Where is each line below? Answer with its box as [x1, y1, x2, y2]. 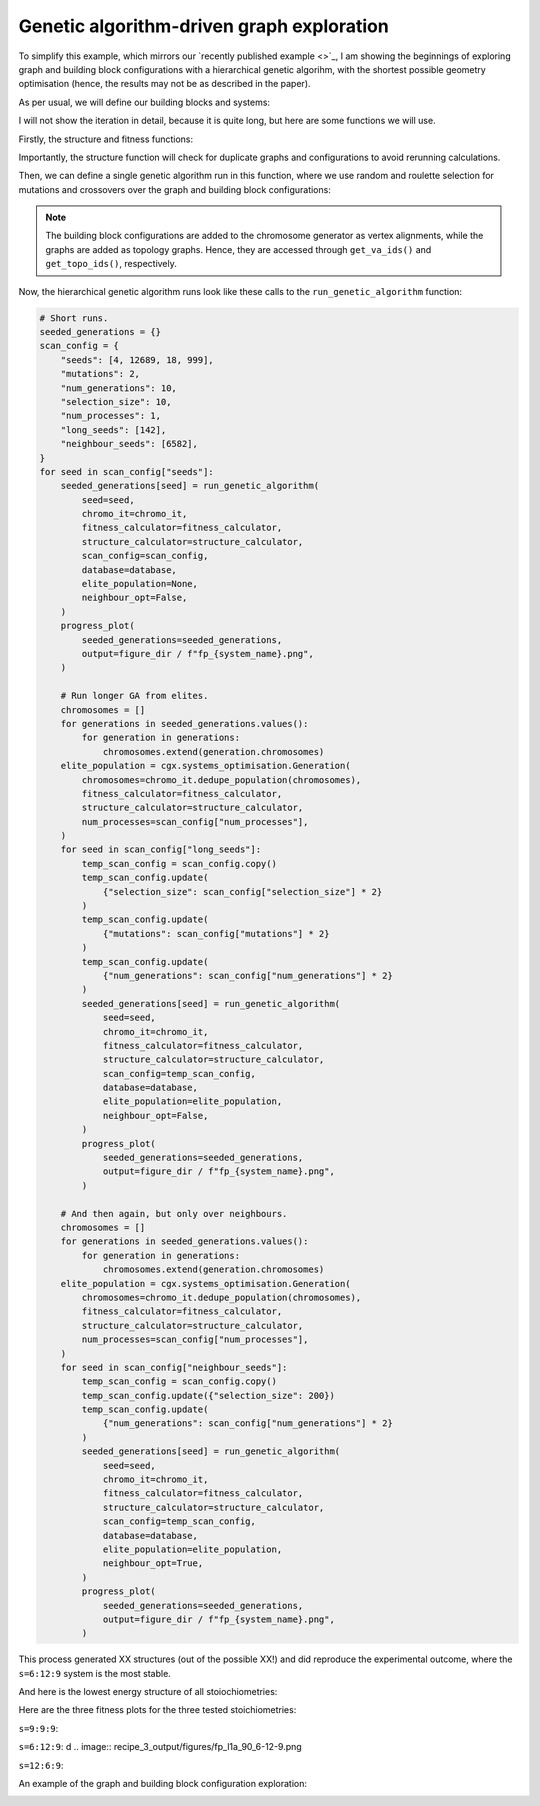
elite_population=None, [81, 578, 199, 590]
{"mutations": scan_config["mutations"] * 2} [102, 928, 330, 939]
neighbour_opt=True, [102, 1558, 204, 1569]
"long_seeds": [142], [60, 424, 167, 435]
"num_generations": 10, [60, 382, 177, 394]
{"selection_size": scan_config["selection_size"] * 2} [102, 886, 383, 897]
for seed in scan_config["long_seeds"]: [60, 844, 262, 855]
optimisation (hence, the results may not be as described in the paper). [18, 78, 311, 90]
